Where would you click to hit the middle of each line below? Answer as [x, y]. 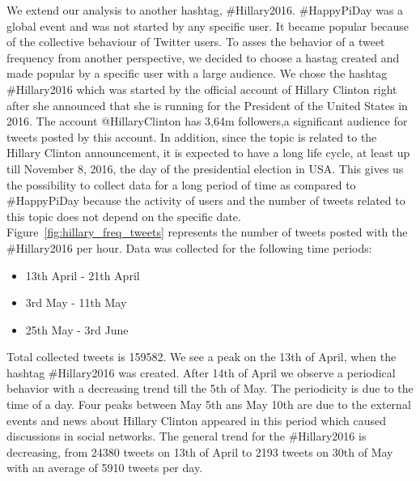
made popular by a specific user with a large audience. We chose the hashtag [197, 73]
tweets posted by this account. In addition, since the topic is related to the [192, 136]
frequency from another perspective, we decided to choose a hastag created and [203, 57]
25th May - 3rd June [77, 329]
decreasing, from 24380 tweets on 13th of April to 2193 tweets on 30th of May [200, 451]
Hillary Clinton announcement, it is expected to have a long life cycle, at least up [208, 153]
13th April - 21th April [83, 275]
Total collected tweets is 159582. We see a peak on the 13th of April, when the [202, 357]
